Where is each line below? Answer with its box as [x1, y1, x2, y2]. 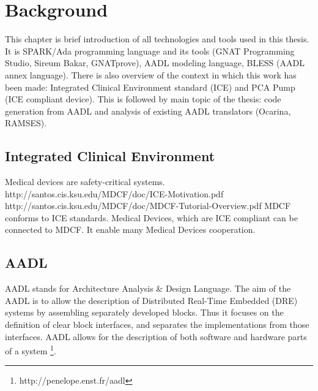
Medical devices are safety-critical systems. [5, 175, 165, 188]
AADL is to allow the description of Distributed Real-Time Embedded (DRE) [5, 294, 298, 306]
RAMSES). [5, 116, 47, 129]
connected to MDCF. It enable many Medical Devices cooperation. [5, 223, 256, 236]
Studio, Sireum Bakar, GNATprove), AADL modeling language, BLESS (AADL [5, 56, 305, 69]
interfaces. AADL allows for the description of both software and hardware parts [5, 330, 307, 343]
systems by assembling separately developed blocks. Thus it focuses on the [5, 306, 284, 319]
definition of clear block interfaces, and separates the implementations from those [5, 318, 309, 331]
